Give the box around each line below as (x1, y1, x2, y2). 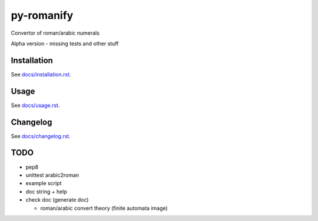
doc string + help (25, 188, 68, 195)
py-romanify (11, 9, 74, 22)
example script (25, 180, 62, 187)
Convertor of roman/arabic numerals (11, 29, 100, 36)
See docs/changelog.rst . (11, 132, 71, 139)
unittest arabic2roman (25, 171, 79, 179)
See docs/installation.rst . (11, 71, 71, 78)
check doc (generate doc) (25, 196, 89, 203)
